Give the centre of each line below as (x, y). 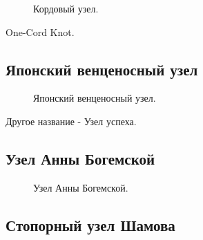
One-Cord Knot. (40, 31)
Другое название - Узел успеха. (71, 121)
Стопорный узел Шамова (90, 224)
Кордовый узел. (66, 8)
